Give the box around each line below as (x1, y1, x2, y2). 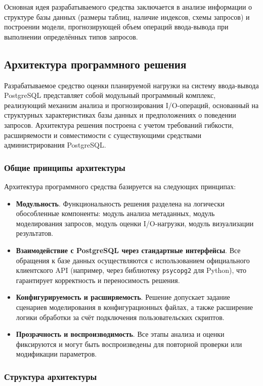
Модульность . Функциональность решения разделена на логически (16, 198, 225, 208)
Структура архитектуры (4, 370, 97, 382)
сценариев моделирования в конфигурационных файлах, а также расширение (16, 301, 253, 312)
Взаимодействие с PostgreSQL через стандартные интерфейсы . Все (16, 244, 241, 255)
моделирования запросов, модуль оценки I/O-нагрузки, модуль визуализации (16, 218, 254, 228)
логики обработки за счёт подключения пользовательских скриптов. (16, 311, 225, 322)
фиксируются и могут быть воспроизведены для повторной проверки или (16, 338, 242, 349)
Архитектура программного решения (4, 56, 187, 72)
